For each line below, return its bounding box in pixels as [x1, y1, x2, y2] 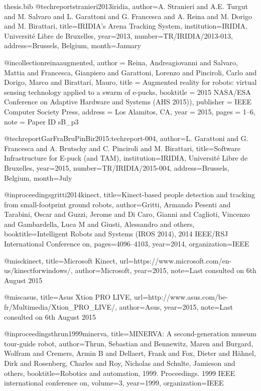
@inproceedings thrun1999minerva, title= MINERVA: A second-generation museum [4, 328, 256, 339]
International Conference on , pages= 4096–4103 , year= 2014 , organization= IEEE [4, 238, 249, 249]
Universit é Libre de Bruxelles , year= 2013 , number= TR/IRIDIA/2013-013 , [4, 30, 233, 41]
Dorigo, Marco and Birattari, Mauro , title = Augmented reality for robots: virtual [4, 77, 257, 87]
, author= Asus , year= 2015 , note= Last [114, 302, 233, 312]
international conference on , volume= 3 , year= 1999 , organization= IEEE [4, 377, 224, 388]
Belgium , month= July [4, 172, 72, 183]
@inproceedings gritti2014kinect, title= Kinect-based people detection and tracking [4, 189, 255, 200]
